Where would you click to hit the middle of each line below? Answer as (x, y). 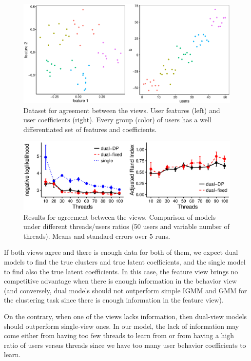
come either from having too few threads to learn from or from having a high (119, 335)
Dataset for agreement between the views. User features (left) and (122, 110)
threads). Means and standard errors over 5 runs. (97, 236)
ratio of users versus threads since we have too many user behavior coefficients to (125, 345)
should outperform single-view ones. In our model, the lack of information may (122, 326)
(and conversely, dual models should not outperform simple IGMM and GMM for (125, 290)
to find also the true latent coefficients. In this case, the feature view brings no (121, 271)
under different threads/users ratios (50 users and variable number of (126, 226)
